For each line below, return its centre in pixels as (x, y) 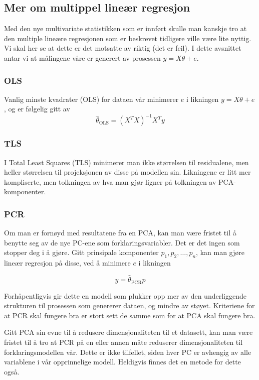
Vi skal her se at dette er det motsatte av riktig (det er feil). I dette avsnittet (123, 48)
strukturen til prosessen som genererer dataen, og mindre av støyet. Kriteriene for (129, 305)
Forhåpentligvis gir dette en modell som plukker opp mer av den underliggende (125, 295)
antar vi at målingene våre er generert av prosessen (82, 57)
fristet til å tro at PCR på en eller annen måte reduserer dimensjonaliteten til (123, 342)
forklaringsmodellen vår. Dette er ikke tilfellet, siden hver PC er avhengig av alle (128, 352)
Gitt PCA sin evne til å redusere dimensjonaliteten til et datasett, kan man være (128, 332)
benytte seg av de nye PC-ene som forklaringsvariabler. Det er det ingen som (122, 242)
